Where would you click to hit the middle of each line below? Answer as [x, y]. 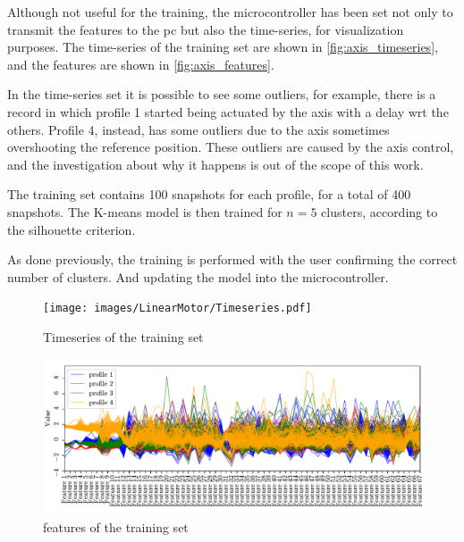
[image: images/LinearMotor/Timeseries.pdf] [177, 309]
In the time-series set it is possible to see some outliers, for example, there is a [222, 94]
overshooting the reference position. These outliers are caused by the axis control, [231, 147]
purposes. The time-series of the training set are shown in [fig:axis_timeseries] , [223, 47]
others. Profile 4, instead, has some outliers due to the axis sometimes [198, 129]
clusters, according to [380, 211]
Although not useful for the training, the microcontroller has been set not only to [230, 12]
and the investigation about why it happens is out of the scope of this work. [215, 164]
